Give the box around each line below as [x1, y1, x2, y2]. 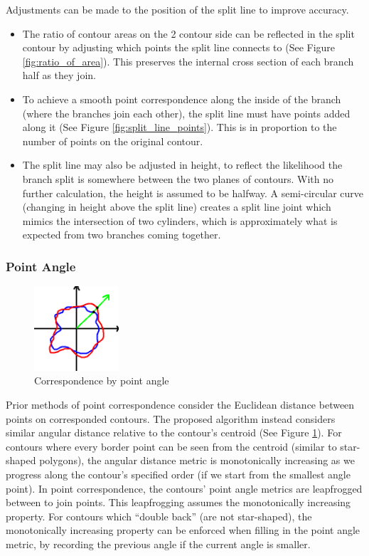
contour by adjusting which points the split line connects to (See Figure [22, 40, 336, 55]
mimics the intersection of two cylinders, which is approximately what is [22, 213, 338, 228]
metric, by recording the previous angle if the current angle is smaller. [6, 536, 311, 551]
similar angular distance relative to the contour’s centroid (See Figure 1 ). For [6, 425, 342, 440]
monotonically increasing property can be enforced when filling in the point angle [6, 523, 360, 537]
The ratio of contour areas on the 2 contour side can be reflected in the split [22, 26, 355, 41]
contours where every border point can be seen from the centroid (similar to [6, 439, 337, 453]
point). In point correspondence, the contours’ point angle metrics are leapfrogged [6, 481, 363, 495]
